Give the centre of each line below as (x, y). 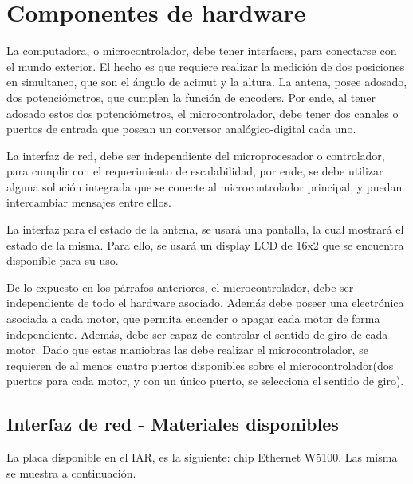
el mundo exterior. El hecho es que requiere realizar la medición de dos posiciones (206, 66)
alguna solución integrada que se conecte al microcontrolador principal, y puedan (205, 186)
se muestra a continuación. (71, 472)
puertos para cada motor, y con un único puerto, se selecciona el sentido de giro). (205, 381)
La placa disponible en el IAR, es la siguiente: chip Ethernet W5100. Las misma (202, 457)
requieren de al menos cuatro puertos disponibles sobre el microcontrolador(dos (200, 365)
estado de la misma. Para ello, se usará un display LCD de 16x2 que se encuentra (205, 244)
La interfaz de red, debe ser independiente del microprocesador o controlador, (196, 155)
